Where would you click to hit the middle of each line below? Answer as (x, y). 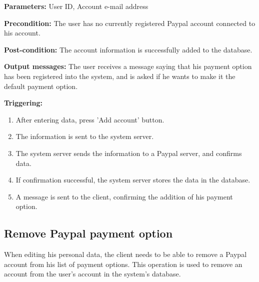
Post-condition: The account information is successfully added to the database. (128, 49)
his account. (22, 33)
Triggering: (23, 103)
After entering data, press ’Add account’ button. (90, 119)
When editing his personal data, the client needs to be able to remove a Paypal (125, 254)
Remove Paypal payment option (88, 233)
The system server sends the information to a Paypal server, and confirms (129, 153)
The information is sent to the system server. (85, 136)
